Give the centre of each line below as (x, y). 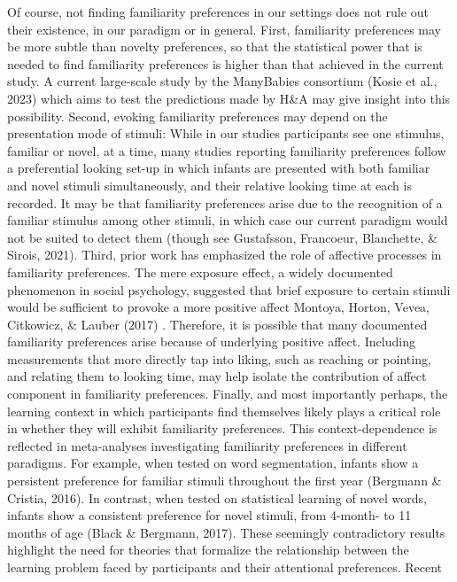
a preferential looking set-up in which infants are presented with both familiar (219, 168)
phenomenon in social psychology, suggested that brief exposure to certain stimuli (229, 289)
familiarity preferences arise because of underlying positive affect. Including (211, 341)
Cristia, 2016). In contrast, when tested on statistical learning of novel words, (217, 497)
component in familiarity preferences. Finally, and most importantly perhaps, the (228, 394)
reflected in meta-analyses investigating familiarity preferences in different (207, 445)
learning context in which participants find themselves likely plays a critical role (224, 411)
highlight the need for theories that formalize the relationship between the (208, 550)
